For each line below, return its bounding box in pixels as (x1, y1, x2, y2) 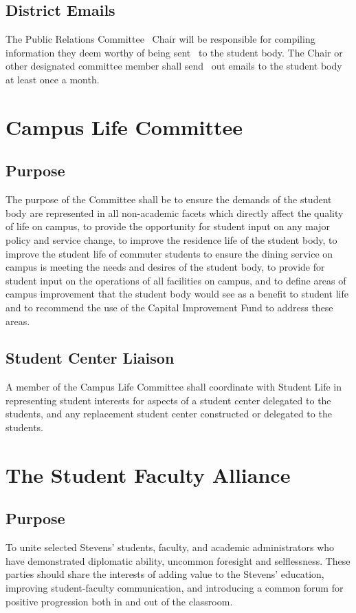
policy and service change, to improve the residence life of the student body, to (5, 232, 337, 247)
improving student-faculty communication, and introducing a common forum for (5, 581, 344, 595)
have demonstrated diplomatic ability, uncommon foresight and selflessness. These (5, 553, 351, 568)
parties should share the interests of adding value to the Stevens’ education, (5, 567, 324, 581)
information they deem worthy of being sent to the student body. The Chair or (5, 45, 343, 59)
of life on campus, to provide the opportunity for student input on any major (5, 219, 331, 233)
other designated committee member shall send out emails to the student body (5, 59, 342, 73)
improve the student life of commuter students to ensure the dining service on (5, 246, 333, 260)
